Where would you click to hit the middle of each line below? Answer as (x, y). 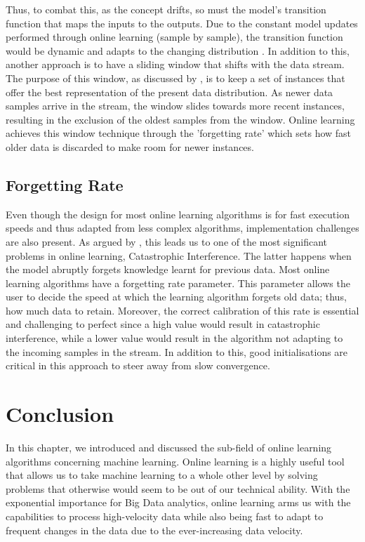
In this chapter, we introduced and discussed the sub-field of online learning (169, 447)
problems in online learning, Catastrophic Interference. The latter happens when (179, 255)
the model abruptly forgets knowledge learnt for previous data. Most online (168, 269)
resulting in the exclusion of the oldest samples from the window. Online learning (180, 119)
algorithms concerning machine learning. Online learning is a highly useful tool (175, 461)
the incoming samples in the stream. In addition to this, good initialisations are (177, 351)
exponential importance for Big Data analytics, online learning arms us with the (178, 502)
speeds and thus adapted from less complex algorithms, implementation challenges (182, 228)
